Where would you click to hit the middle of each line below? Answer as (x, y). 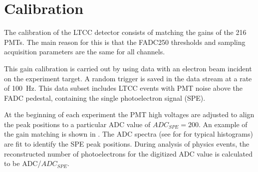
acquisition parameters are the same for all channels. (85, 52)
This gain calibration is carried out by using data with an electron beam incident (128, 68)
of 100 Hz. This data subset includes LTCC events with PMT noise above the (123, 88)
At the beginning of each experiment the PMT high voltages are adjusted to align (129, 114)
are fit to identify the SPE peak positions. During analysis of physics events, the (127, 144)
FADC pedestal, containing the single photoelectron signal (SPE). (105, 97)
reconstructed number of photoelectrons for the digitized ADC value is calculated (129, 153)
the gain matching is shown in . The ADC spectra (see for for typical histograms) (129, 134)
